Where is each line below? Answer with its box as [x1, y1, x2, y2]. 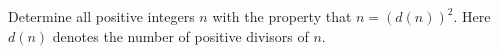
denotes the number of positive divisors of [52, 25, 309, 46]
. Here [453, 6, 491, 26]
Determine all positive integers [8, 6, 195, 26]
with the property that [212, 6, 352, 26]
